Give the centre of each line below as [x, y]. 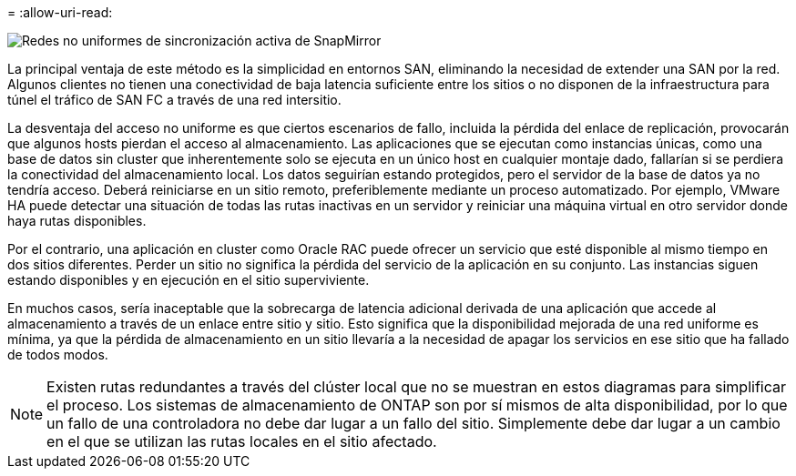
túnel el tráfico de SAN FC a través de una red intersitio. [174, 100]
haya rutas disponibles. [77, 221]
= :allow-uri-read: [60, 12]
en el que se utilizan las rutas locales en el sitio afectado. [242, 441]
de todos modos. [58, 354]
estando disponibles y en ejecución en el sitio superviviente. [189, 280]
